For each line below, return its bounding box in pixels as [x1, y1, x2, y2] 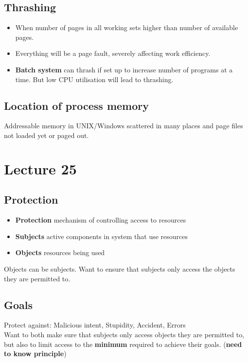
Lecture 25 [4, 158, 77, 178]
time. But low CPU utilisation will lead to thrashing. [15, 74, 174, 84]
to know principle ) [4, 348, 67, 359]
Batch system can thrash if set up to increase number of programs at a [15, 64, 233, 74]
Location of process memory [4, 98, 149, 113]
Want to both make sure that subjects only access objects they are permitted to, [4, 329, 245, 339]
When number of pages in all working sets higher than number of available [15, 22, 238, 33]
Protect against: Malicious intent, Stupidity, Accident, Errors [4, 320, 186, 330]
